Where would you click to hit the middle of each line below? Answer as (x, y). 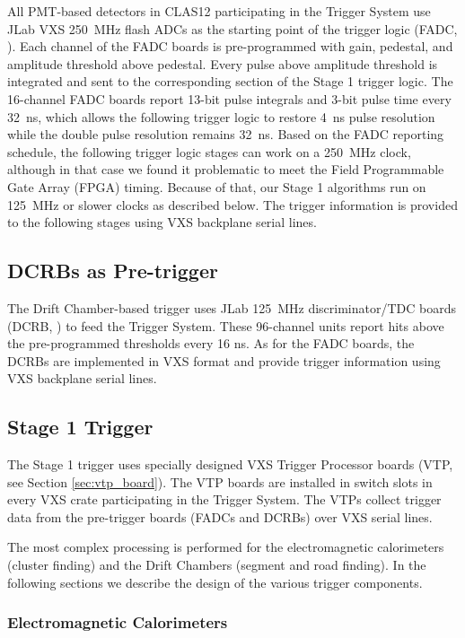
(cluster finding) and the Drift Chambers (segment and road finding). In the (217, 565)
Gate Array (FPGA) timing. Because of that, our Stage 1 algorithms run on (217, 186)
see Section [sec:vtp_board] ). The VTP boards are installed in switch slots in (220, 481)
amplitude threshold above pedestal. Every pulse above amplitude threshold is (223, 63)
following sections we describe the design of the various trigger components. (215, 582)
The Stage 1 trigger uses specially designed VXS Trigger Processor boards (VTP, (230, 464)
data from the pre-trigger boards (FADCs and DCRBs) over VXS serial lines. (220, 516)
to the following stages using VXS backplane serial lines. (162, 222)
